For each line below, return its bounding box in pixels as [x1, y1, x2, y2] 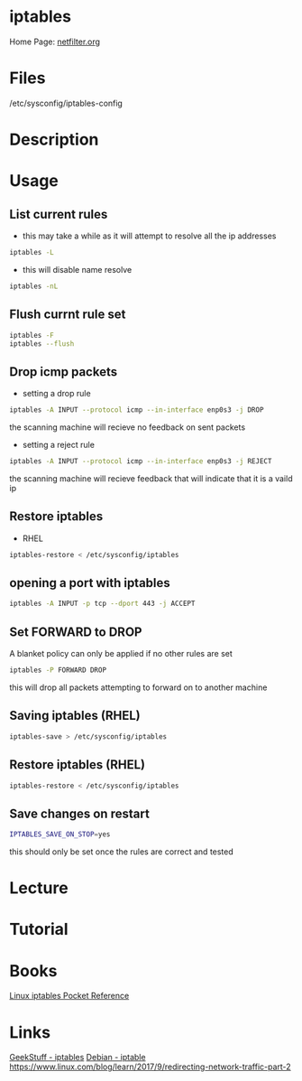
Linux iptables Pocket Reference [9, 991, 130, 1002]
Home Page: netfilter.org [9, 36, 101, 47]
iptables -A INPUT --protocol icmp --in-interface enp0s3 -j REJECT [9, 457, 272, 466]
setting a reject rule [22, 440, 95, 451]
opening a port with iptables [9, 575, 171, 591]
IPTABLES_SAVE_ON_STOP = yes [9, 830, 111, 839]
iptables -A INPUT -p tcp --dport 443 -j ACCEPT [9, 599, 196, 609]
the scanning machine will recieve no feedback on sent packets [9, 422, 246, 433]
